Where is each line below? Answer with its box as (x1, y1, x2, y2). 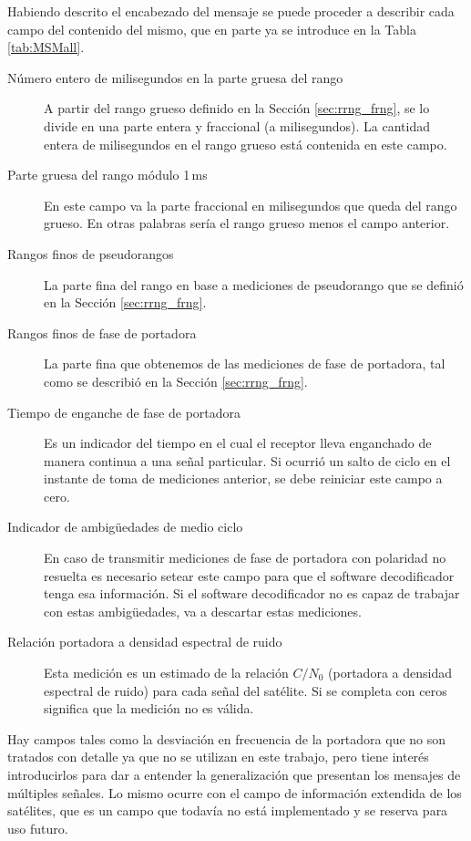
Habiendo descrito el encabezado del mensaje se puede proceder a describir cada (7, 2, 455, 20)
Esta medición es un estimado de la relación (44, 663, 289, 682)
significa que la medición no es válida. (44, 699, 254, 718)
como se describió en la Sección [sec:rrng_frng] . (44, 371, 308, 390)
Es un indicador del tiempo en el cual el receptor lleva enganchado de (44, 433, 432, 452)
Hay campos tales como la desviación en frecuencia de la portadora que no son (7, 729, 446, 748)
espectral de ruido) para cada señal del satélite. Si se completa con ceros (44, 680, 447, 700)
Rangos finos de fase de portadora (7, 323, 197, 342)
